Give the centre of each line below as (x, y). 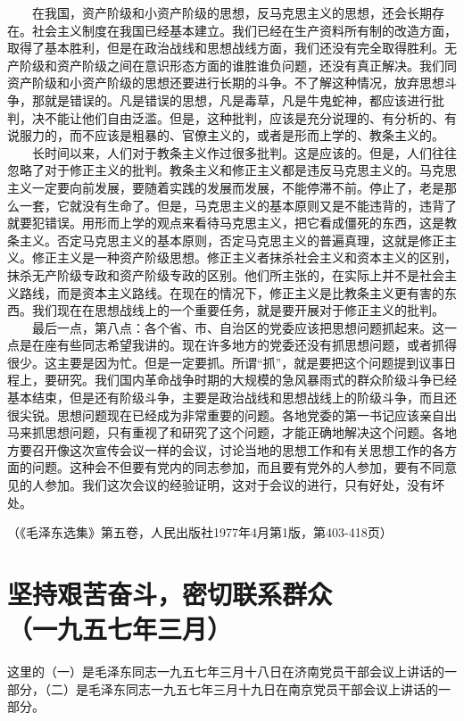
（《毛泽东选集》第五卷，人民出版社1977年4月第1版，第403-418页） (200, 532)
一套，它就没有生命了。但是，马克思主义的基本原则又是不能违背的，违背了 (238, 205)
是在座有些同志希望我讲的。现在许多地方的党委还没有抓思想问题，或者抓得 (238, 345)
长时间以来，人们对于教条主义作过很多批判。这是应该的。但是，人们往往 (244, 152)
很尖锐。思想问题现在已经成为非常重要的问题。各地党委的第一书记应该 (213, 414)
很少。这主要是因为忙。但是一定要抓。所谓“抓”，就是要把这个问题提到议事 (226, 362)
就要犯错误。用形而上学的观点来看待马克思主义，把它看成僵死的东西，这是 (226, 223)
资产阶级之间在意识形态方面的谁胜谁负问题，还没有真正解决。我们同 (257, 65)
